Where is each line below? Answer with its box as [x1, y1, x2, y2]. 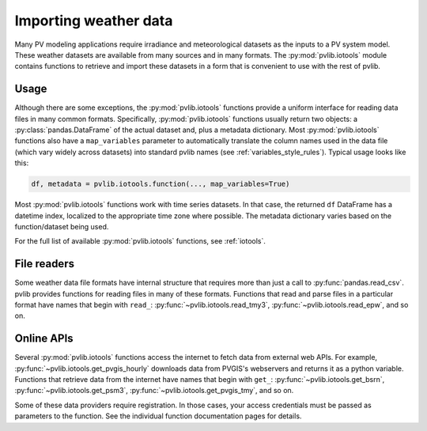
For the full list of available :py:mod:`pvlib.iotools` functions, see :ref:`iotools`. [14, 236, 266, 246]
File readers [14, 257, 75, 270]
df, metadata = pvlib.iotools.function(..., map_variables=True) [31, 180, 290, 189]
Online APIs [14, 332, 74, 346]
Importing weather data [14, 12, 173, 29]
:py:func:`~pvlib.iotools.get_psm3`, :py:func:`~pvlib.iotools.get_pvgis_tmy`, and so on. [14, 386, 294, 395]
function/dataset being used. [14, 221, 109, 231]
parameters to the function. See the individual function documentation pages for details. [14, 411, 302, 421]
